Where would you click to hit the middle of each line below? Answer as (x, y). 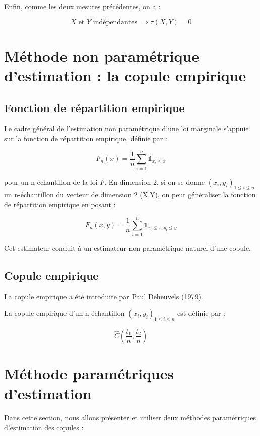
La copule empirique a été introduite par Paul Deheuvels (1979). (104, 296)
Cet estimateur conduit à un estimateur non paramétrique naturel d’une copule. (127, 248)
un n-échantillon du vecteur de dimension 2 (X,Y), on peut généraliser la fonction (130, 195)
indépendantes (115, 22)
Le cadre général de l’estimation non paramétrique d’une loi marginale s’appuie (126, 128)
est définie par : (201, 313)
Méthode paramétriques (89, 374)
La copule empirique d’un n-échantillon (64, 313)
